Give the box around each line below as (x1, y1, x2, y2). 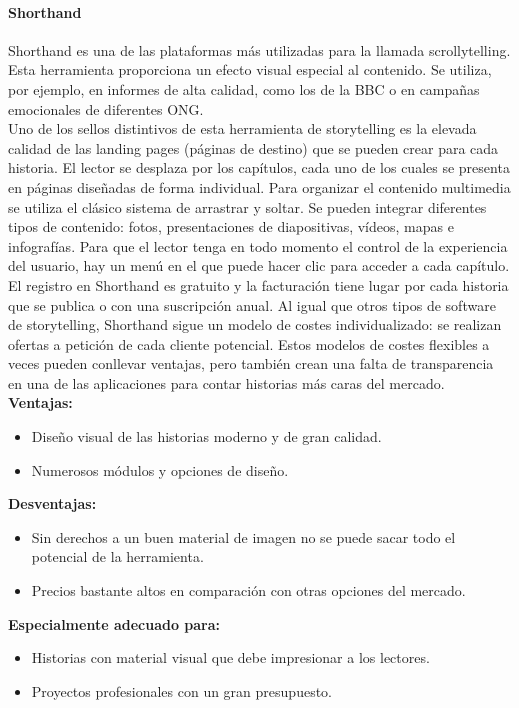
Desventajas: (8, 493, 97, 514)
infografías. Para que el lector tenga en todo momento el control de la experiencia (8, 235, 508, 256)
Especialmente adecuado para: (8, 613, 221, 634)
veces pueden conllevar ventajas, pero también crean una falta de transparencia (8, 353, 494, 374)
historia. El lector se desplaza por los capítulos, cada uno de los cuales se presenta (8, 157, 510, 178)
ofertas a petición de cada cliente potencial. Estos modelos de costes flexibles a (8, 333, 490, 354)
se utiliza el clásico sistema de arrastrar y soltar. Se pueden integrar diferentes (8, 196, 487, 217)
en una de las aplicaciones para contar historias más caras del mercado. (8, 372, 445, 393)
